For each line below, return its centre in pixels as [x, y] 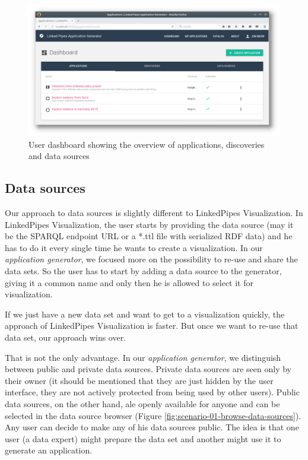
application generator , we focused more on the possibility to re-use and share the [151, 259]
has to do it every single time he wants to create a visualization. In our [134, 247]
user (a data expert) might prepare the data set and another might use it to [143, 438]
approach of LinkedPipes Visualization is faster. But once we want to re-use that [152, 326]
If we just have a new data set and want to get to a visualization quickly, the [145, 314]
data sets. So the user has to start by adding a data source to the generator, [143, 271]
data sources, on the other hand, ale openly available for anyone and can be [142, 404]
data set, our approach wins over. [66, 337]
